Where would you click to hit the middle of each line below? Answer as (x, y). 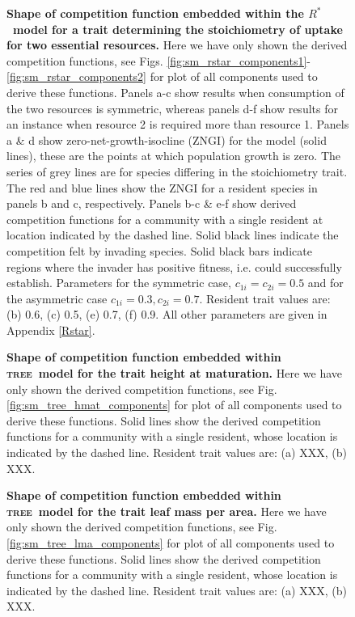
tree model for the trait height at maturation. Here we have (175, 373)
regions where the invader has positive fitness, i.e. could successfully (174, 266)
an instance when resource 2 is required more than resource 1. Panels (178, 124)
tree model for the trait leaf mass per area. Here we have (167, 511)
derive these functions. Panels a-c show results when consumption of (175, 92)
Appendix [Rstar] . (51, 330)
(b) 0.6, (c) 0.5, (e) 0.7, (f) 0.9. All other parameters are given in (167, 314)
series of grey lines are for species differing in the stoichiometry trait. (177, 171)
